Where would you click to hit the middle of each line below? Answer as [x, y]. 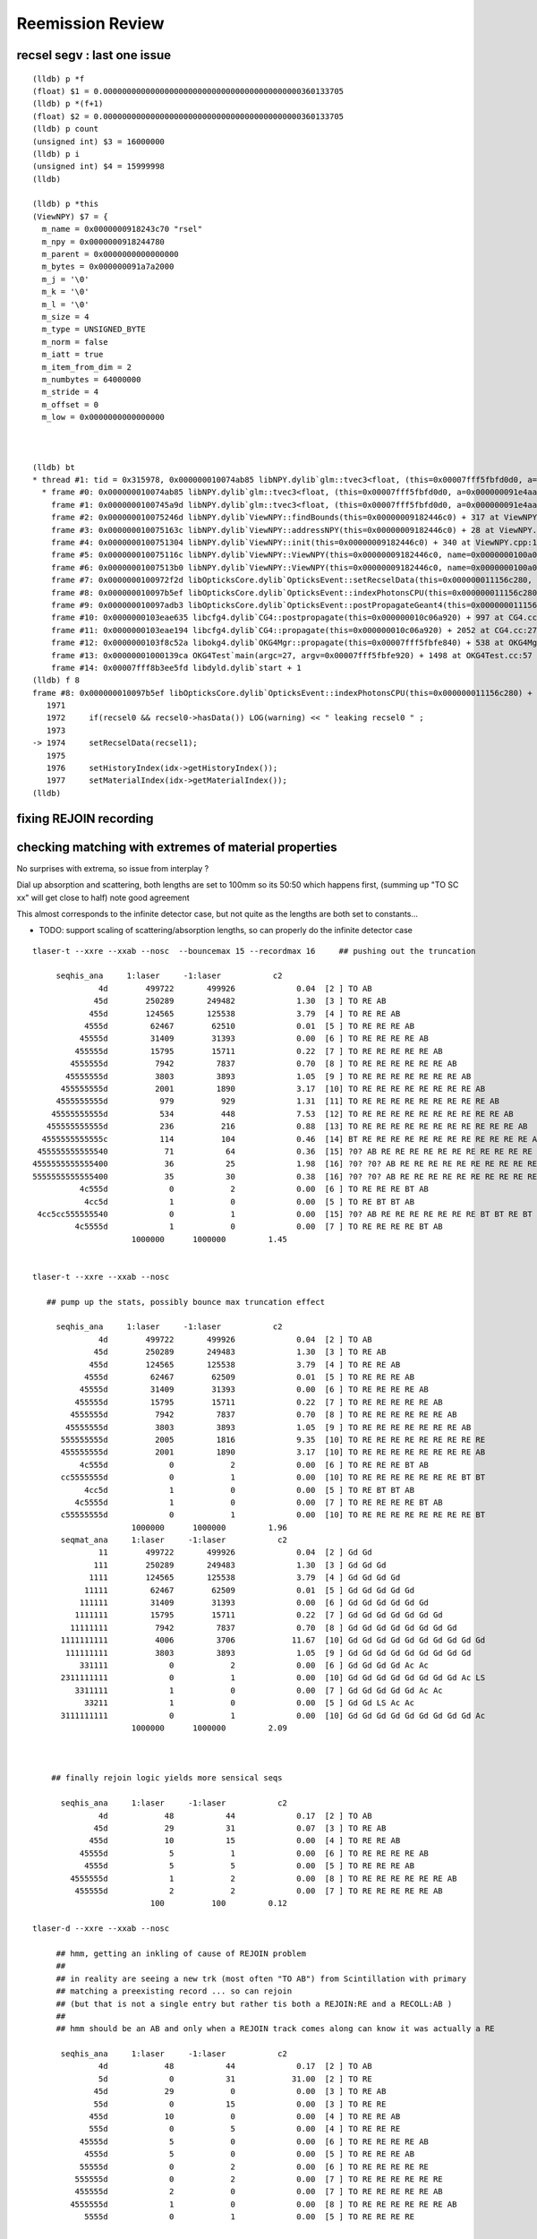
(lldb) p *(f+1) [68, 104]
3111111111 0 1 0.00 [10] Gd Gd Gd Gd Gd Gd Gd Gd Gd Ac [273, 1716]
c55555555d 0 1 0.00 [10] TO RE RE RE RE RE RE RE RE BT [273, 1515]
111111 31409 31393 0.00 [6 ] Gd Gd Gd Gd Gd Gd [254, 1603]
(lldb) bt [54, 467]
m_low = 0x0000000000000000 [103, 417]
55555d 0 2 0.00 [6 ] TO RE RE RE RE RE [254, 2166]
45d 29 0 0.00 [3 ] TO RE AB [240, 2092]
